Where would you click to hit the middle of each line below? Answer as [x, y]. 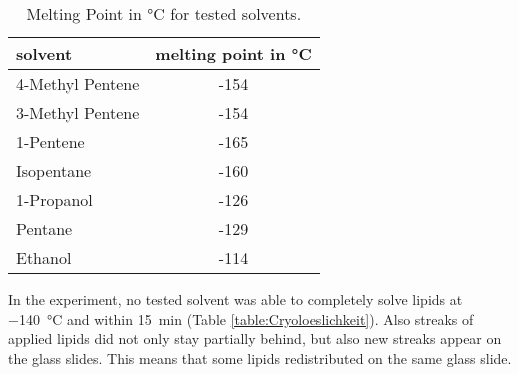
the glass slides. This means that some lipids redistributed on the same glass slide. [260, 357]
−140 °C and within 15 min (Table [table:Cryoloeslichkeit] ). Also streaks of [241, 318]
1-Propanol [54, 199]
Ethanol [44, 257]
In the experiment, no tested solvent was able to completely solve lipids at [235, 299]
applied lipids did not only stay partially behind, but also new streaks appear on [255, 338]
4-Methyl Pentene [78, 83]
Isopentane [54, 170]
